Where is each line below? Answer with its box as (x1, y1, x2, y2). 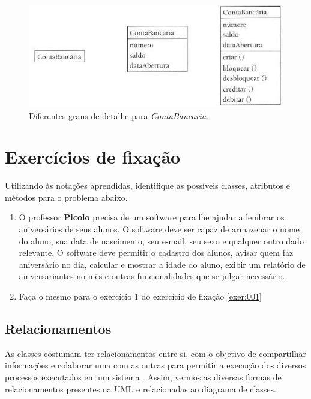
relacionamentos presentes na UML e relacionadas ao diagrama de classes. (5, 382, 276, 395)
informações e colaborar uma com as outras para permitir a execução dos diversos (5, 359, 306, 371)
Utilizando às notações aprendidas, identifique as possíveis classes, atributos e (5, 179, 290, 192)
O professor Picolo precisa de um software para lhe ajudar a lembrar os (19, 211, 285, 223)
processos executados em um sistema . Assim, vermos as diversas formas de (5, 370, 282, 383)
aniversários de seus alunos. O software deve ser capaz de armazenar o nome (19, 223, 300, 235)
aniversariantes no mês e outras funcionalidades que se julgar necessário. (19, 270, 285, 282)
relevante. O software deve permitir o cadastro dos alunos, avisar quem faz (19, 246, 294, 259)
